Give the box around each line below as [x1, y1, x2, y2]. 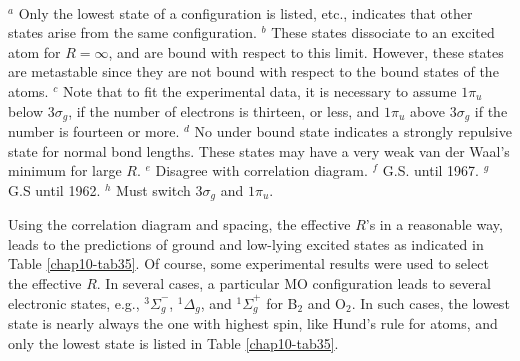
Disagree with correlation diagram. [155, 160, 368, 181]
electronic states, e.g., [8, 292, 140, 313]
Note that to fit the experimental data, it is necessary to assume [62, 80, 457, 101]
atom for [8, 41, 61, 62]
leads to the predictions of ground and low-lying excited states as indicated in [8, 233, 484, 254]
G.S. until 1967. [382, 160, 480, 181]
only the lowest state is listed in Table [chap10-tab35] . [8, 332, 339, 353]
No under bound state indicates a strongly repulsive [194, 121, 512, 142]
